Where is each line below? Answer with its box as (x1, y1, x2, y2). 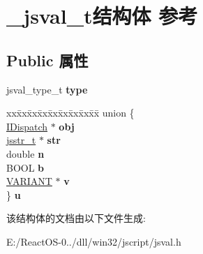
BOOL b (6, 160, 45, 174)
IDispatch (6, 119, 47, 133)
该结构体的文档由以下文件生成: (6, 211, 146, 225)
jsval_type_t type (6, 82, 88, 96)
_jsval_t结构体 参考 (6, 1, 198, 30)
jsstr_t (6, 133, 36, 147)
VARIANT (6, 174, 52, 188)
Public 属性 (6, 49, 89, 70)
